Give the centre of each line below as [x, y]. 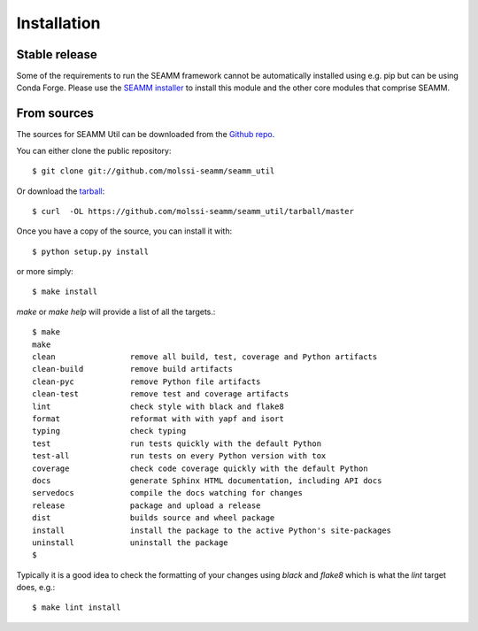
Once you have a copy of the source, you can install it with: [124, 231]
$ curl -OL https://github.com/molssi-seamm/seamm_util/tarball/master [193, 211]
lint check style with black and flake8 [158, 406]
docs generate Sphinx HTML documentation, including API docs [207, 481]
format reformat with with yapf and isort [158, 419]
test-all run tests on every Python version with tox [179, 456]
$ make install [65, 292]
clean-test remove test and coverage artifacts [161, 394]
